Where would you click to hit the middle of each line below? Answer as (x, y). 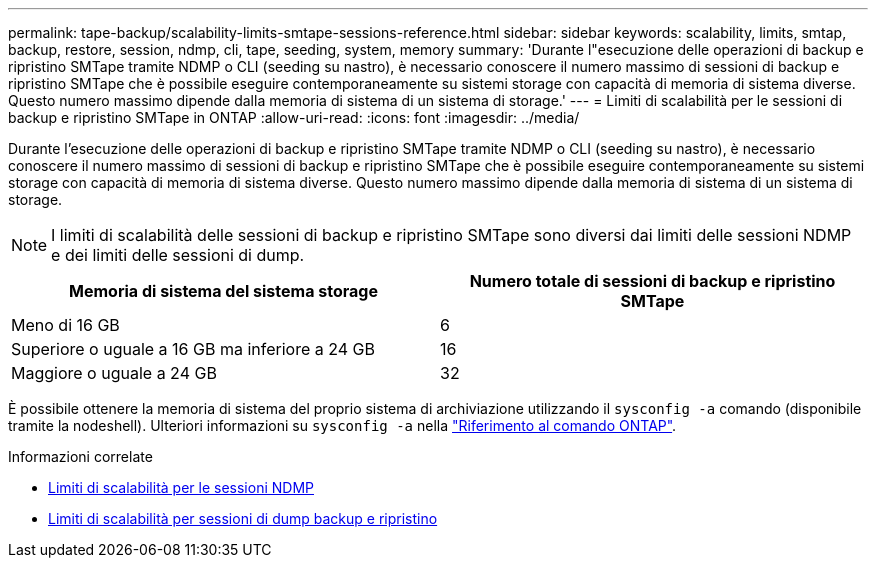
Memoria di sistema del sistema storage (223, 291)
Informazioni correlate (80, 456)
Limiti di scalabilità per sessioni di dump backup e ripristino (243, 518)
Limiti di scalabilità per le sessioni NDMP (181, 487)
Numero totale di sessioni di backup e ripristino (652, 281)
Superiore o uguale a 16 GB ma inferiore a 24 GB (193, 349)
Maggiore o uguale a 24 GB (114, 373)
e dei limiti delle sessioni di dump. (178, 255)
